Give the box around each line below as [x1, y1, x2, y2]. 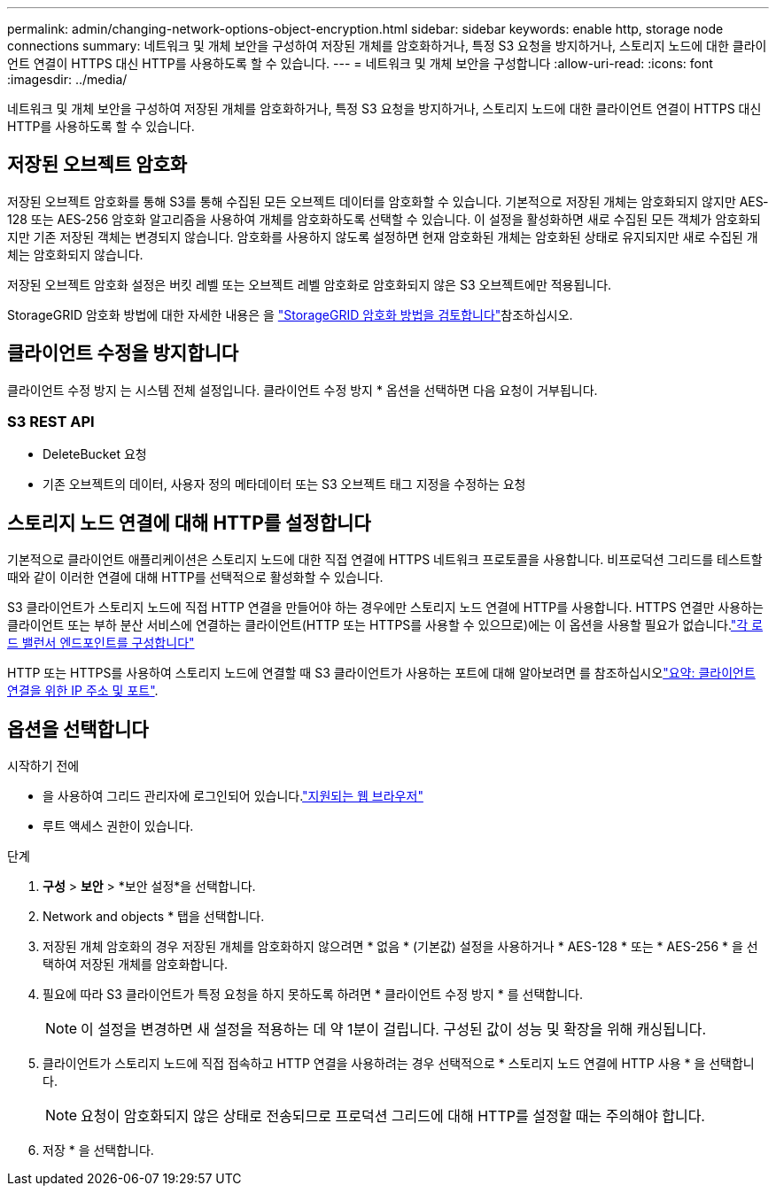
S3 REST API [7, 413, 95, 431]
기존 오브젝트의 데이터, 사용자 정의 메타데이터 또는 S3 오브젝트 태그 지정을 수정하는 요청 [43, 476, 526, 492]
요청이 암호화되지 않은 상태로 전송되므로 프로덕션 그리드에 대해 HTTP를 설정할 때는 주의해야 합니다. [81, 1107, 705, 1126]
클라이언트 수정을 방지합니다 [7, 342, 239, 365]
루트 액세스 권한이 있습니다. [43, 818, 194, 834]
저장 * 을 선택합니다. [43, 1143, 154, 1158]
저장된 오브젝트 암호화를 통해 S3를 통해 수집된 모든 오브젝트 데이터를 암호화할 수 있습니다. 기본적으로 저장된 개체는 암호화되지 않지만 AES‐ [7, 193, 768, 209]
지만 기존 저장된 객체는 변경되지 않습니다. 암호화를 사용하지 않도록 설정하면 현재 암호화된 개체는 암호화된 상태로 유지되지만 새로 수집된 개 [7, 229, 758, 244]
